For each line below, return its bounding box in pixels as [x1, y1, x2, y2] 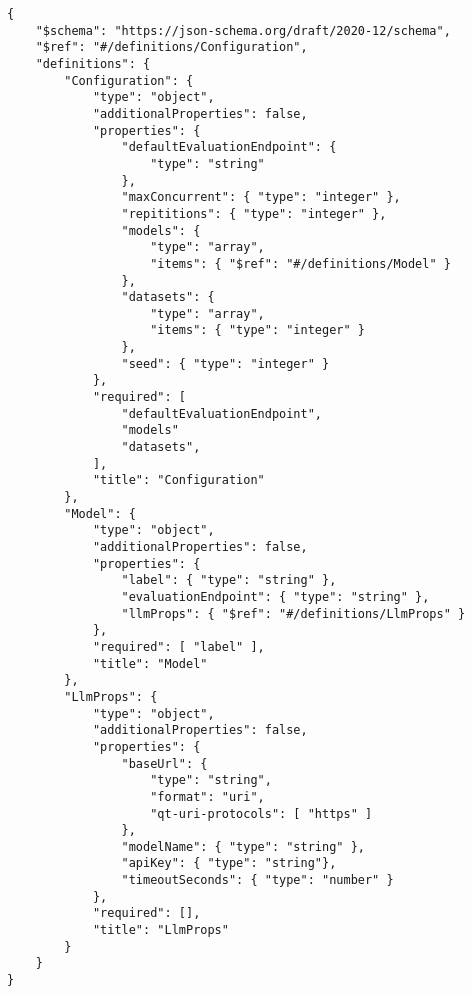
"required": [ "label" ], [92, 639, 265, 654]
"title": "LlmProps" [92, 923, 229, 938]
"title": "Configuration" [92, 473, 265, 488]
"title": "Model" [92, 656, 208, 671]
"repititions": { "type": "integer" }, [121, 206, 387, 221]
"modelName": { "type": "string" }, [121, 839, 365, 854]
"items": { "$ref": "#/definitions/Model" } [150, 256, 451, 271]
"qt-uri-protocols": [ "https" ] [150, 806, 373, 821]
